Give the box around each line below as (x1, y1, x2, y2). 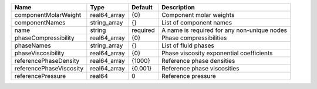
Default (131, 3, 153, 11)
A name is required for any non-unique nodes (161, 26, 288, 34)
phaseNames (14, 41, 51, 49)
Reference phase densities (161, 57, 235, 65)
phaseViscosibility (14, 49, 65, 57)
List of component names (161, 19, 232, 26)
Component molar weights (161, 11, 235, 19)
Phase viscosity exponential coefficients (161, 49, 273, 57)
